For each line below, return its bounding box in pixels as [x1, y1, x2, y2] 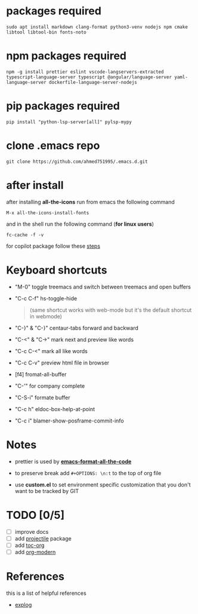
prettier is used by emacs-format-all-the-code [14, 458, 132, 465]
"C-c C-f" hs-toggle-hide [14, 294, 78, 302]
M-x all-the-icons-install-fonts [6, 209, 89, 216]
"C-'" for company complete [14, 382, 85, 390]
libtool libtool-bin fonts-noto [6, 29, 86, 35]
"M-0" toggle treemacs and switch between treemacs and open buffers [14, 283, 191, 290]
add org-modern [14, 548, 56, 555]
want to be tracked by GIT [14, 487, 79, 494]
